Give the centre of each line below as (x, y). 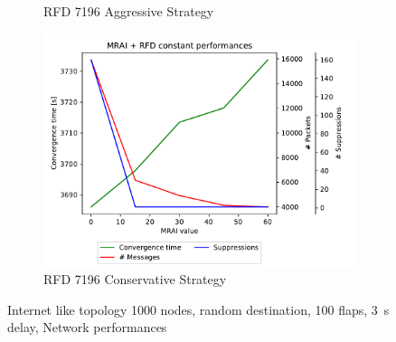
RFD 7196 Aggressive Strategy (129, 11)
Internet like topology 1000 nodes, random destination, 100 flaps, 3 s (198, 309)
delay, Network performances (87, 327)
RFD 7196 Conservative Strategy (135, 279)
